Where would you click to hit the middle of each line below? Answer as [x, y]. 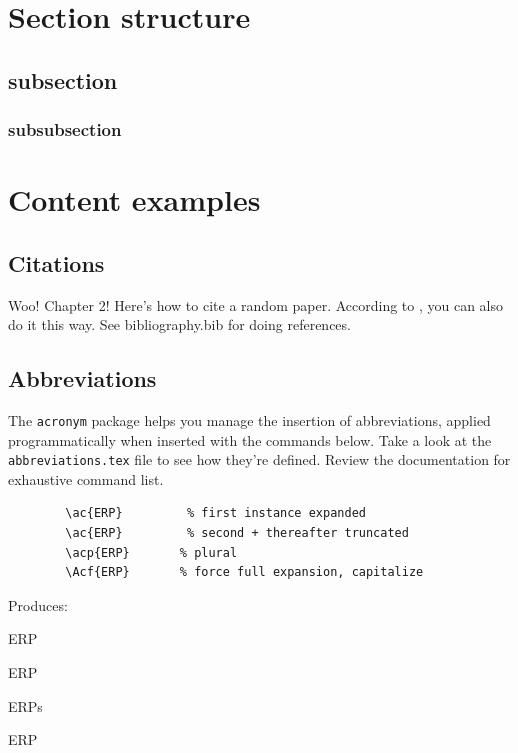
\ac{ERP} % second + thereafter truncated [237, 533]
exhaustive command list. [86, 478]
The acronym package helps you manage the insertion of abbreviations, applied [249, 419]
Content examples [134, 199]
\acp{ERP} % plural [151, 552]
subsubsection [65, 129]
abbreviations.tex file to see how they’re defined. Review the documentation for [259, 459]
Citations [56, 262]
